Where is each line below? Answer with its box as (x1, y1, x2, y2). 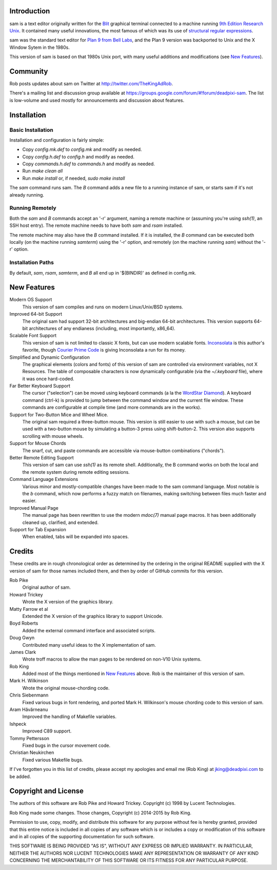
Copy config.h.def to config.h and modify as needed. (22, 153, 135, 160)
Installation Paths (9, 259, 54, 266)
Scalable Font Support (9, 333, 57, 339)
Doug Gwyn (9, 634, 35, 641)
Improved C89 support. (22, 728, 72, 734)
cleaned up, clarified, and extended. (22, 519, 99, 526)
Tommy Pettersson (9, 735, 50, 741)
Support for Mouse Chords (9, 440, 66, 447)
